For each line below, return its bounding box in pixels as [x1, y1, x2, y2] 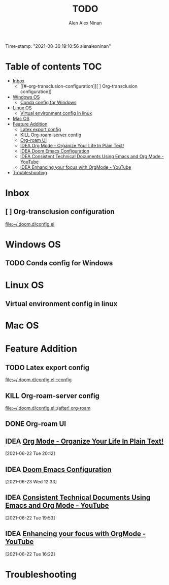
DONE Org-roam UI [5, 420, 66, 428]
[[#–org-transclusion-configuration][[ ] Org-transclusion [20, 83, 138, 89]
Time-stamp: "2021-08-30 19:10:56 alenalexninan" [5, 43, 111, 49]
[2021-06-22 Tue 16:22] [5, 551, 55, 557]
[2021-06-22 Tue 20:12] [5, 450, 55, 456]
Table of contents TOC [5, 61, 103, 73]
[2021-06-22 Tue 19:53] [5, 514, 55, 521]
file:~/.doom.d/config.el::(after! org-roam [5, 405, 91, 411]
